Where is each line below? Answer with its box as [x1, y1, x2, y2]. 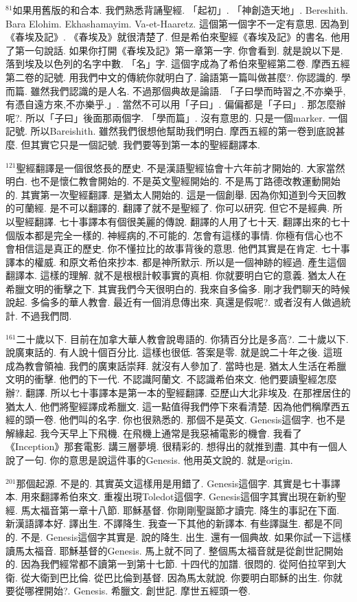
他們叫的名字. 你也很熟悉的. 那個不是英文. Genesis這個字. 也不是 [59, 412, 345, 427]
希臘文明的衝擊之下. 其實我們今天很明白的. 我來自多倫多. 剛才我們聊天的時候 [5, 281, 350, 296]
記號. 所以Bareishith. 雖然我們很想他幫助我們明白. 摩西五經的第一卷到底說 [5, 124, 336, 138]
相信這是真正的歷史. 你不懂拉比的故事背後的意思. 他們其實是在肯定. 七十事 [14, 241, 350, 256]
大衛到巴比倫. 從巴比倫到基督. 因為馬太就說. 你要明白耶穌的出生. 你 [30, 570, 333, 584]
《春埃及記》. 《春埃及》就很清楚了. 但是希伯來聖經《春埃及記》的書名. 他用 [5, 30, 350, 44]
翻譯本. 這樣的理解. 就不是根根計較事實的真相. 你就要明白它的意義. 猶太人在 [5, 268, 347, 282]
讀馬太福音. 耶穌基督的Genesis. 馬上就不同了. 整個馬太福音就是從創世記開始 [5, 543, 343, 557]
